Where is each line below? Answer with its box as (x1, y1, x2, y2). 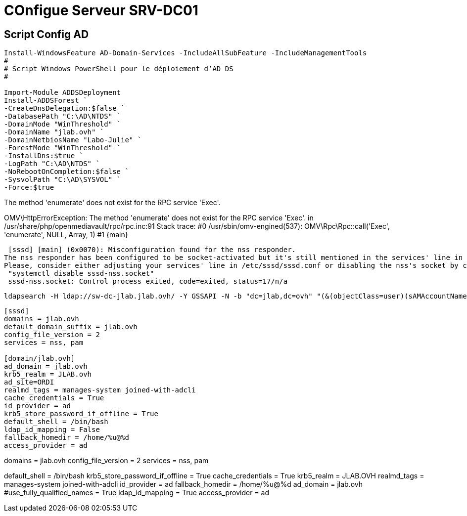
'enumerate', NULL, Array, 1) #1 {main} (4, 230, 128, 239)
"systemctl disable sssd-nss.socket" (8, 269, 154, 278)
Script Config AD (4, 28, 89, 41)
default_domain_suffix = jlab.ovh (4, 323, 138, 331)
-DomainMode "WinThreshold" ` (4, 120, 121, 129)
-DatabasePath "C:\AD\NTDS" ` (4, 112, 121, 121)
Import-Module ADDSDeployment (4, 88, 121, 97)
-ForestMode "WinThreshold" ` (4, 144, 121, 152)
